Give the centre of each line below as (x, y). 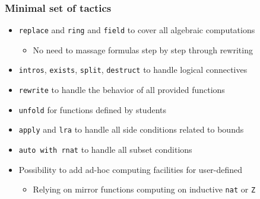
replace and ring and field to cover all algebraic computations (137, 30)
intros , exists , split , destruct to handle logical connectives (133, 70)
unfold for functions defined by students (92, 109)
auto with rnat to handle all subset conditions (105, 150)
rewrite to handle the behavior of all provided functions (122, 90)
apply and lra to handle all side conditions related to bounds (131, 129)
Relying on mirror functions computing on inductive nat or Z (144, 189)
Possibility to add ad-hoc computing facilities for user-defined (131, 169)
